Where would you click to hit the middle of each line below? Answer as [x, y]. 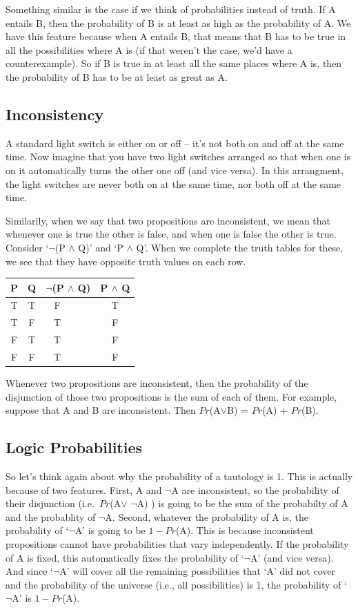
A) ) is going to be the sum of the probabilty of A [242, 503]
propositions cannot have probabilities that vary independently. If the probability [177, 544]
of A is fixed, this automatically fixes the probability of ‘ [125, 557]
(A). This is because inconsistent [245, 530]
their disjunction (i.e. [50, 503]
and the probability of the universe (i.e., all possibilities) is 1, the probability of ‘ [176, 584]
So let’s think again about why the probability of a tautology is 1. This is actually [179, 476]
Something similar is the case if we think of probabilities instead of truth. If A [171, 9]
